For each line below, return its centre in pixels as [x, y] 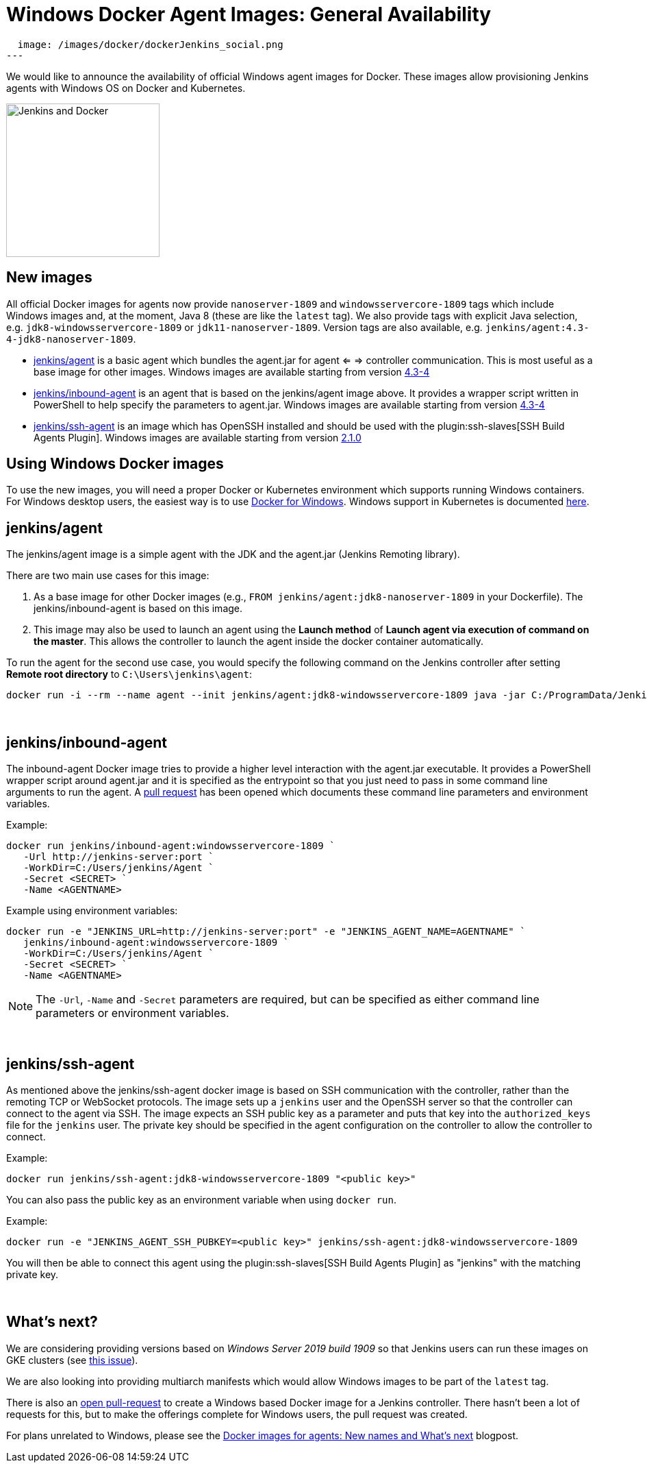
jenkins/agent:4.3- [537, 327]
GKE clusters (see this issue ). [72, 1360]
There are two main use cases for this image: [108, 576]
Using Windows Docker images [115, 464]
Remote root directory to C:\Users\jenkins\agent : [129, 674]
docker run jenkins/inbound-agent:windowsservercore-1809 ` [171, 846]
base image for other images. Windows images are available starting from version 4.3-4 [232, 371]
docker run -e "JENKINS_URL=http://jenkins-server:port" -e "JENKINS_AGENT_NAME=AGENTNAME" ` [266, 932]
